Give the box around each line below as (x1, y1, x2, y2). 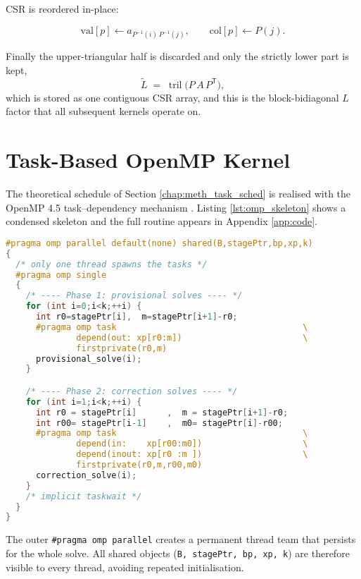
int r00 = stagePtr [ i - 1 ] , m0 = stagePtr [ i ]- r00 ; (35, 418, 283, 428)
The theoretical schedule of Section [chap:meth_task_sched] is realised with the (6, 186, 351, 201)
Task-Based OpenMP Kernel (6, 145, 291, 174)
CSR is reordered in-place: (6, 1, 119, 16)
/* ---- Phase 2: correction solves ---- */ (25, 386, 238, 396)
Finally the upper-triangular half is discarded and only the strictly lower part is (6, 49, 349, 63)
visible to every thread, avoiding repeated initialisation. (6, 559, 244, 574)
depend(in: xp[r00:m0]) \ (76, 439, 308, 449)
